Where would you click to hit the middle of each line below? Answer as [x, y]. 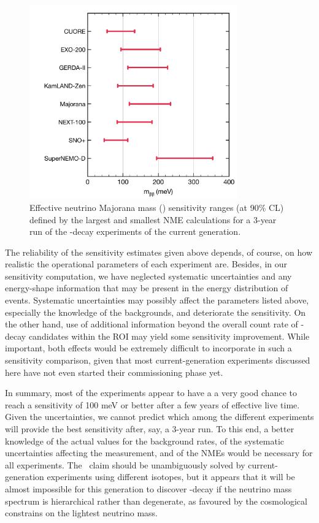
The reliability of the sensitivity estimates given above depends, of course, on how [159, 252]
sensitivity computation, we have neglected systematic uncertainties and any [148, 276]
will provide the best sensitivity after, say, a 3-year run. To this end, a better [150, 429]
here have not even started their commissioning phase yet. [114, 372]
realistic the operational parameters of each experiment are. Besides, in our [146, 264]
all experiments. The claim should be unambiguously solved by [125, 464]
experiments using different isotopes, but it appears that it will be [171, 477]
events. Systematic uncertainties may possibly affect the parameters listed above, [157, 300]
